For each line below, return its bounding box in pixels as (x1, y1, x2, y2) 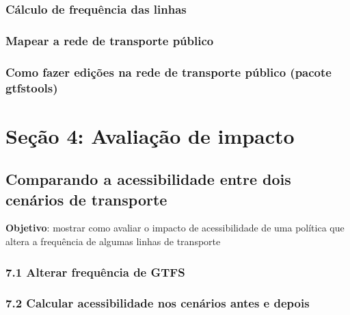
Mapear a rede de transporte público (5, 32, 214, 49)
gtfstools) (5, 79, 58, 96)
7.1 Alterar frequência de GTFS (5, 263, 185, 280)
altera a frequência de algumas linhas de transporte (5, 234, 221, 249)
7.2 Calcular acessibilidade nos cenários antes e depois (5, 294, 310, 312)
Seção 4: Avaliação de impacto (5, 121, 295, 149)
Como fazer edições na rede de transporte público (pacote (5, 63, 332, 80)
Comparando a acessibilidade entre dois (5, 168, 291, 190)
